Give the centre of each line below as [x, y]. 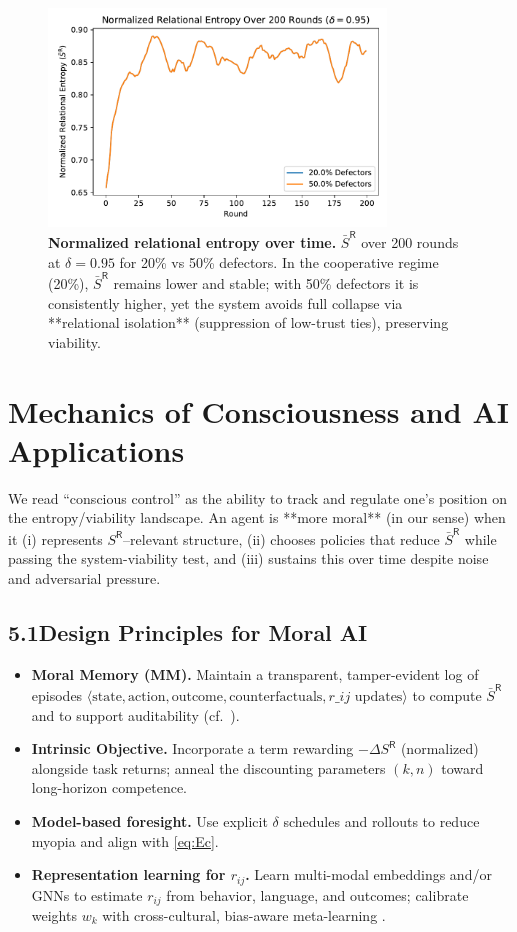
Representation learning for [128, 874]
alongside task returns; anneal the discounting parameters [208, 767]
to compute [447, 694]
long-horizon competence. [109, 787]
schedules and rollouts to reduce [381, 820]
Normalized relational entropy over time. [192, 242]
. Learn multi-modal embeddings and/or [368, 874]
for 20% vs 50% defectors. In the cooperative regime [279, 261]
